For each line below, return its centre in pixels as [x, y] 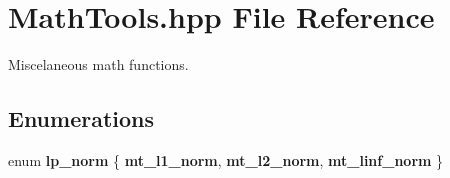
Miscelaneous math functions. [98, 64]
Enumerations [81, 118]
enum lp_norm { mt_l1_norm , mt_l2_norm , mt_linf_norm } [226, 159]
